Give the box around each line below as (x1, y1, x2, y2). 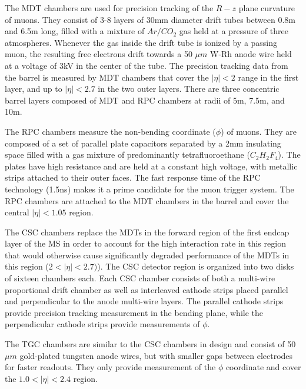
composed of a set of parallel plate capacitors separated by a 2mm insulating (5, 137, 281, 149)
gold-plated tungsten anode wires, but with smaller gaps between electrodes (19, 349, 293, 361)
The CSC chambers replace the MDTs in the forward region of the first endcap (5, 225, 290, 238)
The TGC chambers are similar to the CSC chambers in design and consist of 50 (5, 338, 296, 350)
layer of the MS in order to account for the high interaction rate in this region (5, 237, 286, 250)
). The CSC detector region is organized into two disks (97, 260, 294, 272)
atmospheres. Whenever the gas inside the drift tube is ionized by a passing (5, 36, 278, 48)
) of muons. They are (221, 125, 297, 137)
